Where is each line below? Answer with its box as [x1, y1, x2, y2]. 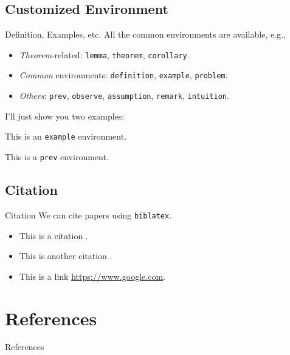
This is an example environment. [5, 130, 127, 143]
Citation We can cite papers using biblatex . [5, 208, 172, 221]
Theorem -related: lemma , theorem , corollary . [19, 48, 190, 61]
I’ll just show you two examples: [5, 109, 125, 122]
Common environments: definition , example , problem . [19, 69, 228, 81]
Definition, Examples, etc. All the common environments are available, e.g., [5, 28, 286, 41]
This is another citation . [19, 249, 112, 262]
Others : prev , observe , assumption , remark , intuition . [19, 89, 229, 102]
